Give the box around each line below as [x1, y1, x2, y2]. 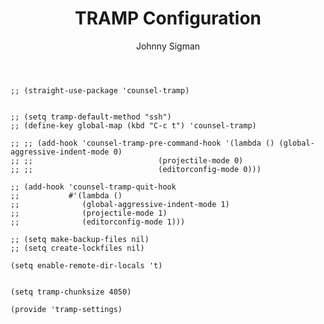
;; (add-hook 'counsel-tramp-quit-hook [10, 182, 177, 192]
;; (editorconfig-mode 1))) [10, 217, 186, 227]
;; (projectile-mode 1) [10, 208, 168, 218]
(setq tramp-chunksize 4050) [10, 287, 132, 297]
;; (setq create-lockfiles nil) [10, 243, 145, 253]
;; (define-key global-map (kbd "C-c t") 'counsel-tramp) [10, 120, 257, 131]
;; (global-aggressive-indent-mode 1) [10, 199, 230, 209]
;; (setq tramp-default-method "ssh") [10, 112, 172, 122]
